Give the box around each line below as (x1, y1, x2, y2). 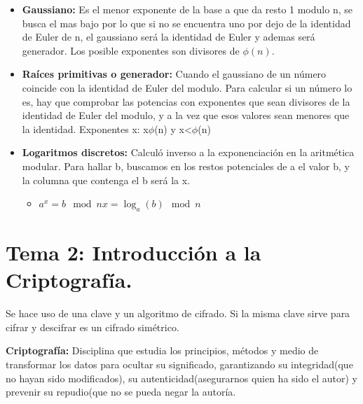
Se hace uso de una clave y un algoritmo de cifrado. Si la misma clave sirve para (6, 306, 350, 321)
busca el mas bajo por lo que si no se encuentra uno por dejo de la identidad (22, 15, 351, 30)
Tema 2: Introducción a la (6, 238, 261, 267)
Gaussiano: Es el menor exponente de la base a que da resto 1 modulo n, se (22, 2, 352, 16)
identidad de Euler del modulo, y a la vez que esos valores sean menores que (22, 108, 350, 123)
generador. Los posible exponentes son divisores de (22, 43, 240, 57)
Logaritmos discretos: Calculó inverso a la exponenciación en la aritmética (22, 145, 355, 160)
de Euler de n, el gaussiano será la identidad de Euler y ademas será (22, 29, 315, 44)
